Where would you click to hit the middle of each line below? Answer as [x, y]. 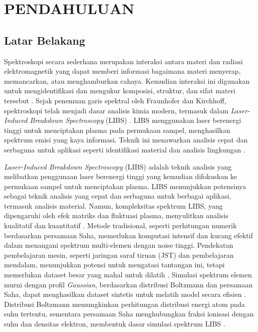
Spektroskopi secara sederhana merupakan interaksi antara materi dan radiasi [123, 61]
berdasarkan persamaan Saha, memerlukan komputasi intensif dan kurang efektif [128, 235]
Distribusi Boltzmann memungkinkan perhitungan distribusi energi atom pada [124, 304]
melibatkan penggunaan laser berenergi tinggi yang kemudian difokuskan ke [121, 176]
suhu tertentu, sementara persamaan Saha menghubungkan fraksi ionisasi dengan [129, 314]
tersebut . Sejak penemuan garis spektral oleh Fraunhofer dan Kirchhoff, [115, 100]
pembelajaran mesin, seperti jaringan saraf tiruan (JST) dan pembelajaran [119, 255]
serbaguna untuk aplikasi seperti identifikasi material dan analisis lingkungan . [125, 149]
